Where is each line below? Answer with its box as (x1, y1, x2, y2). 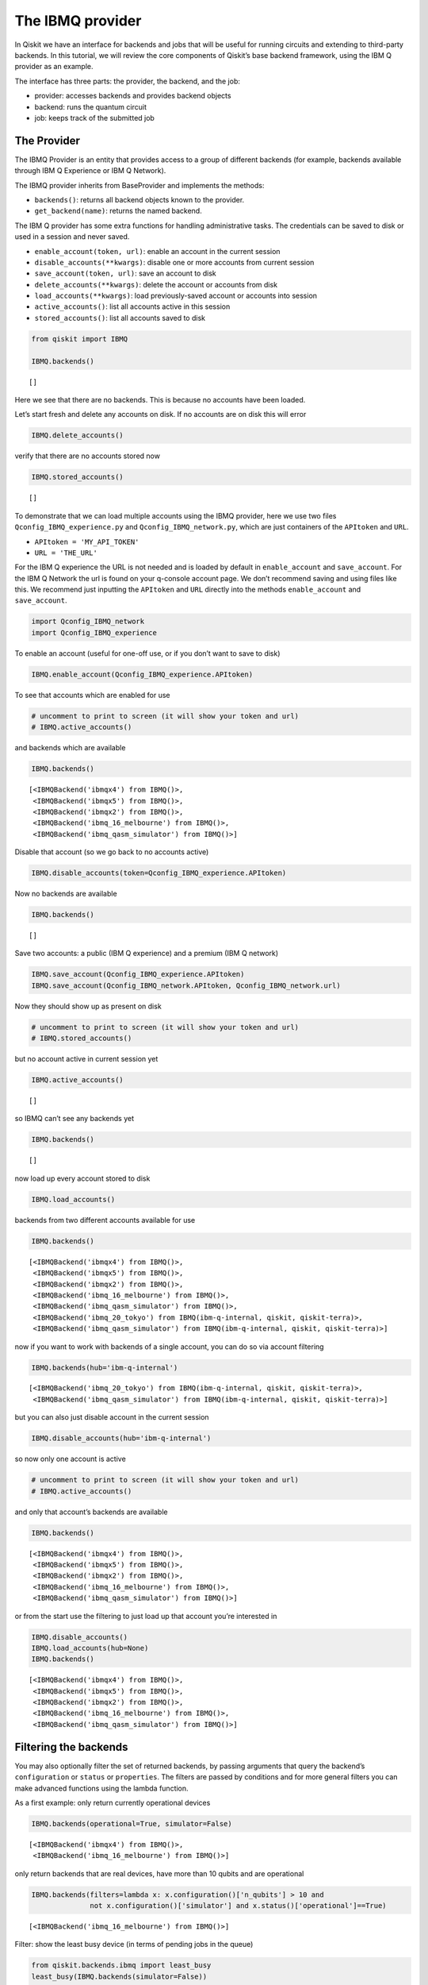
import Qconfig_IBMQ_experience (31, 628, 158, 637)
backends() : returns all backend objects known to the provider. (34, 195, 245, 204)
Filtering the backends (14, 1740, 128, 1754)
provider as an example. (14, 62, 94, 71)
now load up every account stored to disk (14, 1174, 151, 1183)
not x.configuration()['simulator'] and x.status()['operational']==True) (90, 1902, 388, 1910)
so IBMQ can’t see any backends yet (14, 1114, 135, 1124)
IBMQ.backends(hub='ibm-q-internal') (31, 1363, 178, 1372)
